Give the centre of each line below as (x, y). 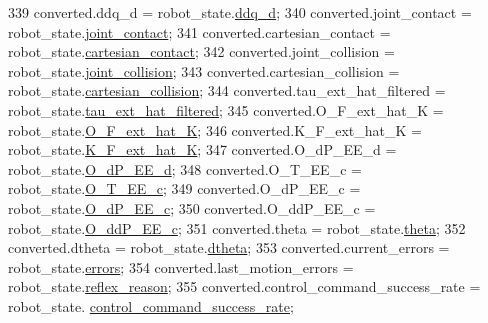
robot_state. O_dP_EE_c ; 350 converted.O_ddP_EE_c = (192, 207)
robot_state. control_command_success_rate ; (151, 305)
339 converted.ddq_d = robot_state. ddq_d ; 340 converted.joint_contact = (240, 12)
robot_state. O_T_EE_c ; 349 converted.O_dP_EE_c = (184, 188)
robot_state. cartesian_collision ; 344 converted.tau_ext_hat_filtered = (227, 90)
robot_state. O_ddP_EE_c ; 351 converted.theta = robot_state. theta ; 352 (237, 227)
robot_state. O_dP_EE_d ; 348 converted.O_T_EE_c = (185, 168)
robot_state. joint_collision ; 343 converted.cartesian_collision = (204, 70)
